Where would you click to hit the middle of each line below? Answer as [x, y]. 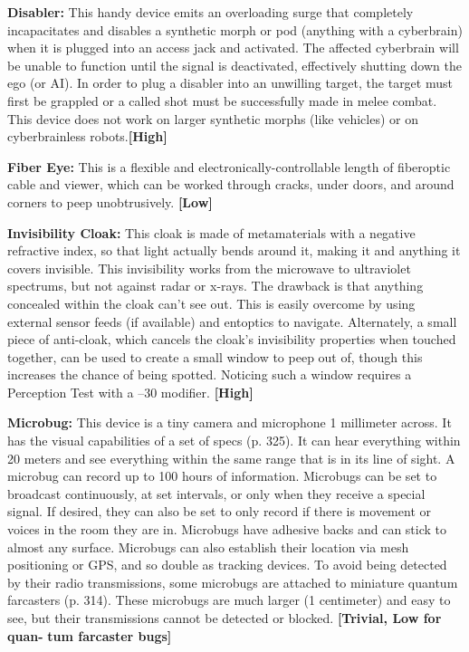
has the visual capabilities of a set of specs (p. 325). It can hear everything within [234, 441]
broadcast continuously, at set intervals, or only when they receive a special [216, 493]
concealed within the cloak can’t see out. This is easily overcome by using [211, 303]
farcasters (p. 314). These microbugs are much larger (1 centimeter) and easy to [229, 600]
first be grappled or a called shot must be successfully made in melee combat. [222, 100]
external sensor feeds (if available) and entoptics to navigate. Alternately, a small [232, 321]
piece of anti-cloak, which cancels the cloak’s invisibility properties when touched [232, 339]
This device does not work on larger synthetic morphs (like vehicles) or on [213, 118]
